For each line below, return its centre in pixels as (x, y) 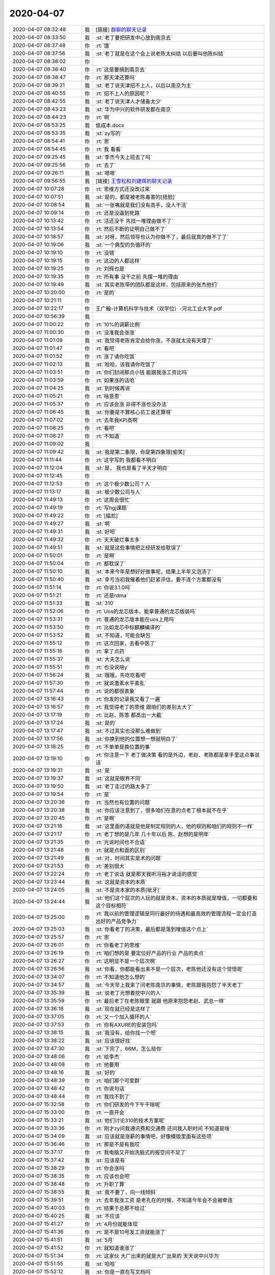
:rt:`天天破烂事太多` (118, 540)
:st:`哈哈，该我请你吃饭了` (126, 364)
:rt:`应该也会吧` (113, 1176)
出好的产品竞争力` (117, 921)
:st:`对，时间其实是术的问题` (129, 858)
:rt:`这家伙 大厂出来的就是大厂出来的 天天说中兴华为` (158, 1256)
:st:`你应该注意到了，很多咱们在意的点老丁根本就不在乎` (162, 810)
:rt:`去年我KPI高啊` (117, 420)
